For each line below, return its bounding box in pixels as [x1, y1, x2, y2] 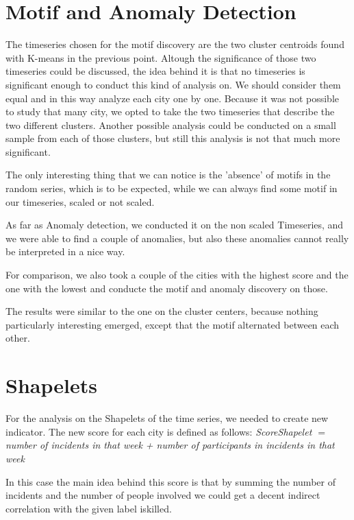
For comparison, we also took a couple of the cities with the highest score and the [5, 268, 349, 282]
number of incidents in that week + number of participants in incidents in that [5, 438, 335, 452]
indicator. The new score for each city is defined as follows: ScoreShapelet [5, 424, 312, 438]
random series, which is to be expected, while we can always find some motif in [5, 181, 338, 196]
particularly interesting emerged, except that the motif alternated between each [5, 317, 340, 331]
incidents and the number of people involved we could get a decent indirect [5, 488, 320, 502]
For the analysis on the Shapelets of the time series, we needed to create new [5, 411, 329, 425]
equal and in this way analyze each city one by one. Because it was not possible [5, 91, 340, 105]
